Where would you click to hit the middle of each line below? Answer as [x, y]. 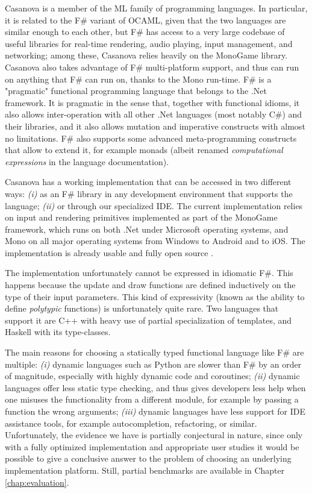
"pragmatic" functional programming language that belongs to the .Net [136, 91]
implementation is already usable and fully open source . [109, 252]
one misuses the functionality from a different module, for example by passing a [152, 399]
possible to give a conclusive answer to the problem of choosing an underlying [148, 458]
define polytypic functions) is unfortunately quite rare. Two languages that [142, 308]
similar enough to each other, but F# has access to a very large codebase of [145, 32]
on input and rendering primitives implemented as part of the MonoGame [141, 217]
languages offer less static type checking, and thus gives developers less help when [155, 387]
